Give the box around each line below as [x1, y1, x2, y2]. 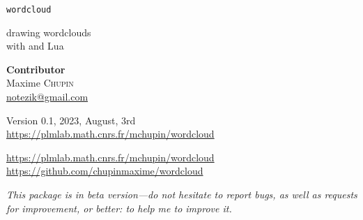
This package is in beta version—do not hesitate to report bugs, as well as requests [6, 187, 357, 201]
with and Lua [6, 38, 64, 53]
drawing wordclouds [6, 24, 91, 39]
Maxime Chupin [6, 75, 74, 90]
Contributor [6, 61, 65, 76]
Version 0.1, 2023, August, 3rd [6, 112, 136, 127]
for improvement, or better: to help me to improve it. [6, 200, 232, 215]
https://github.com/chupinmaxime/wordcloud [6, 163, 203, 178]
